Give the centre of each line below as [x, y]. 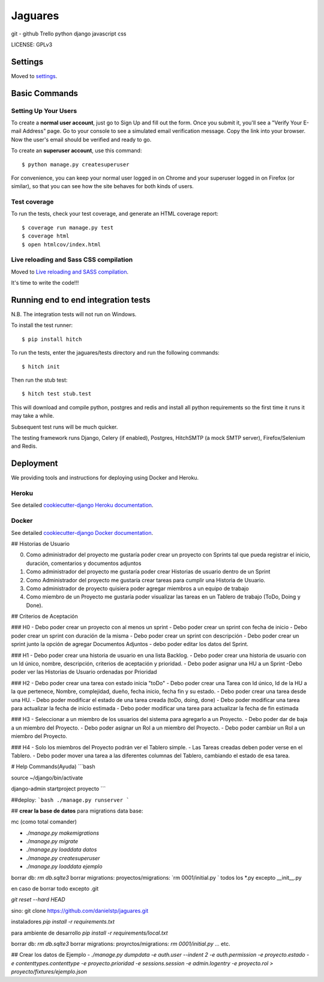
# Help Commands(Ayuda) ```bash [53, 767]
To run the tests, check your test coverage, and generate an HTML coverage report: [115, 214]
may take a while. [33, 416]
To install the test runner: [42, 325]
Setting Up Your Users [44, 111]
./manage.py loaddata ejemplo [64, 867]
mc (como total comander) [44, 822]
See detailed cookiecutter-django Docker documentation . [82, 532]
